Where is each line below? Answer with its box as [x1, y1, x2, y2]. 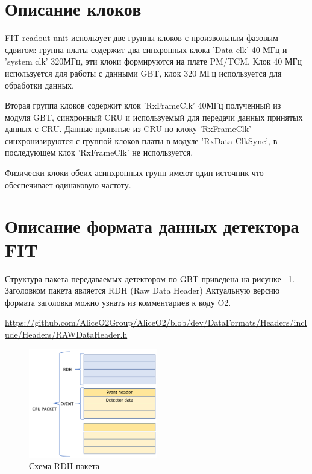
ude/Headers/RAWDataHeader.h [5, 327, 128, 340]
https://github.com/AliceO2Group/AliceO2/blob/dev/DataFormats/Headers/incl [5, 316, 307, 329]
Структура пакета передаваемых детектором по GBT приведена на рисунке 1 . [5, 272, 295, 285]
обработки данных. [5, 78, 74, 91]
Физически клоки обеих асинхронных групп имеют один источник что [5, 166, 264, 179]
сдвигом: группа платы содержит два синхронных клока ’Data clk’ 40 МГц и [5, 43, 287, 55]
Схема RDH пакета [29, 460, 99, 472]
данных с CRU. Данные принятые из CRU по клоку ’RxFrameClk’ [5, 122, 251, 135]
